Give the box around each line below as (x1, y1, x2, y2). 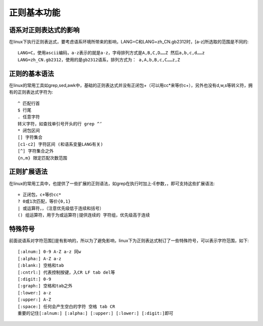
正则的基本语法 (9, 69, 54, 78)
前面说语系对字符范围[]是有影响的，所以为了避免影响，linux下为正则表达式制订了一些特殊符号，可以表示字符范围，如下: (9, 238, 249, 244)
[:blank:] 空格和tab (18, 263, 64, 268)
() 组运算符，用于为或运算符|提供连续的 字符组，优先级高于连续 (18, 212, 150, 218)
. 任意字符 (18, 114, 40, 120)
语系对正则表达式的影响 (9, 26, 80, 34)
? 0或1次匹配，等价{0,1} (18, 199, 71, 204)
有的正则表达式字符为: (9, 89, 54, 95)
